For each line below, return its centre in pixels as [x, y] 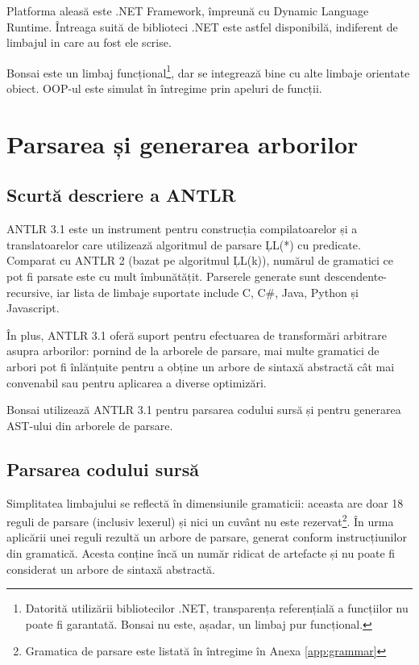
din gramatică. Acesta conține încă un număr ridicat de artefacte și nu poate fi [201, 552]
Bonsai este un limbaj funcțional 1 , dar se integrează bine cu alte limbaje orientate [208, 71]
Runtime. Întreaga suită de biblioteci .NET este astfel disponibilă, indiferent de [202, 26]
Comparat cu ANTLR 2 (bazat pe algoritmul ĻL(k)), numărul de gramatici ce [200, 260]
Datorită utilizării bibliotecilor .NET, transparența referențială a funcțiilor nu [217, 608]
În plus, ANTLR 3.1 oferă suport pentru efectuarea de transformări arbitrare [197, 335]
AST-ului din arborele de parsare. [90, 425]
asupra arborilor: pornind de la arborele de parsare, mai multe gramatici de [193, 351]
